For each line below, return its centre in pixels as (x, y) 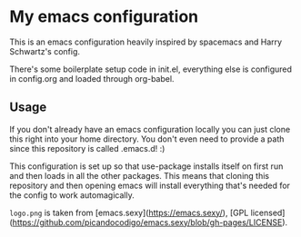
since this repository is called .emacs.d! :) (87, 148)
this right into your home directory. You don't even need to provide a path (147, 139)
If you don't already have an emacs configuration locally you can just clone (150, 129)
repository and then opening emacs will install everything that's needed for (150, 185)
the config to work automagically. (72, 195)
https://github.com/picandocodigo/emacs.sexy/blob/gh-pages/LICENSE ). (150, 222)
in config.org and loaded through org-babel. (92, 78)
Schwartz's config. (45, 51)
